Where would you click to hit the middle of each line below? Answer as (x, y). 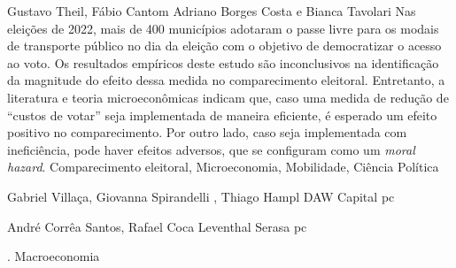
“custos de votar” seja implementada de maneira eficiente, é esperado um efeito (222, 115)
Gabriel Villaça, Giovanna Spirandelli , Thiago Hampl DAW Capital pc (201, 196)
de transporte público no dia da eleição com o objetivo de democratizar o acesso (224, 46)
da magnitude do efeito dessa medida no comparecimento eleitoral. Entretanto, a (226, 80)
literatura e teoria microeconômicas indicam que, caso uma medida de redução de (228, 97)
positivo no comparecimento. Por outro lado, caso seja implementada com (207, 132)
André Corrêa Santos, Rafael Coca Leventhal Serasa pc (157, 226)
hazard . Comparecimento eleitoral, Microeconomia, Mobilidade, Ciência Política (223, 167)
